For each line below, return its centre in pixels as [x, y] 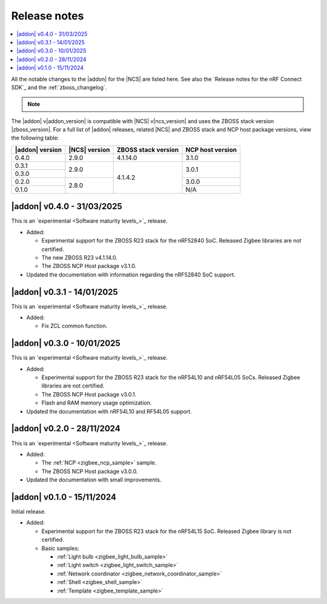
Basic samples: [60, 548]
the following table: [35, 138]
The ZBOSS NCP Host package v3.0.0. [90, 471]
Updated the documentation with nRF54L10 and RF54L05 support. [109, 411]
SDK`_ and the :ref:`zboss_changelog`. [59, 87]
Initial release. [28, 512]
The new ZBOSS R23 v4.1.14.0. [79, 257]
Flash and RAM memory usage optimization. [97, 403]
